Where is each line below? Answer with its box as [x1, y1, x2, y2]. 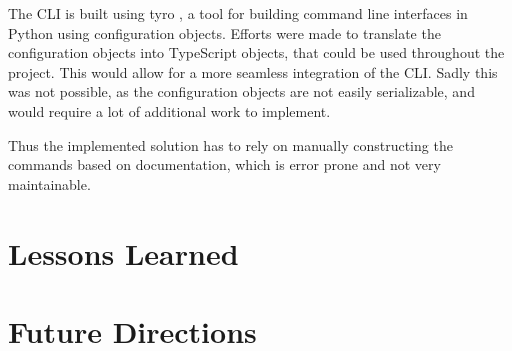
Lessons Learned [8, 232, 239, 273]
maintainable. [8, 173, 91, 194]
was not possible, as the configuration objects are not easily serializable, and [8, 81, 475, 102]
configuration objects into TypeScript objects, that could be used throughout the [8, 42, 505, 63]
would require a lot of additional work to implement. [8, 100, 331, 121]
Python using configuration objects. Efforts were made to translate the [8, 22, 441, 43]
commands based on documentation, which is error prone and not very [8, 154, 441, 175]
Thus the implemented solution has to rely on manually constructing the [8, 134, 453, 155]
